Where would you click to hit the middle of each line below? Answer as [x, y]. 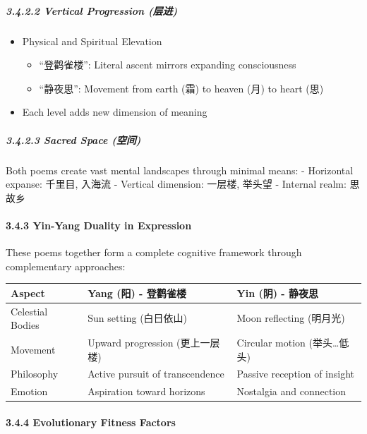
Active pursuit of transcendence [156, 374]
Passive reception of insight [296, 374]
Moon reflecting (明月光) [291, 318]
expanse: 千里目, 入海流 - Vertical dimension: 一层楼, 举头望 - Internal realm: [176, 184]
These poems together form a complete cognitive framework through [154, 252]
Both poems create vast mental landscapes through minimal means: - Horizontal [180, 170]
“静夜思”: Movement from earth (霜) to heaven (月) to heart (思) [181, 88]
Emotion [29, 391]
